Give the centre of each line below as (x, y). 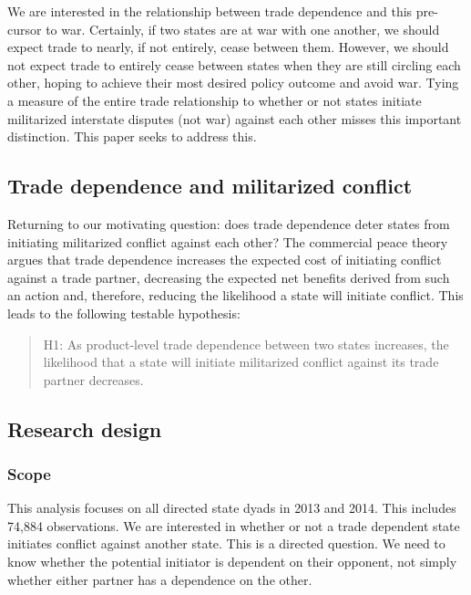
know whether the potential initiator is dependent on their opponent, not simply (232, 562)
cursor (25, 29)
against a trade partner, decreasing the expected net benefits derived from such (229, 277)
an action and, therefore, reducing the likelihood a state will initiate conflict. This (235, 295)
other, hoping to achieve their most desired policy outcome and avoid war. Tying (233, 83)
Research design (85, 428)
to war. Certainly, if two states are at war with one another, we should (243, 29)
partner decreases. (93, 379)
